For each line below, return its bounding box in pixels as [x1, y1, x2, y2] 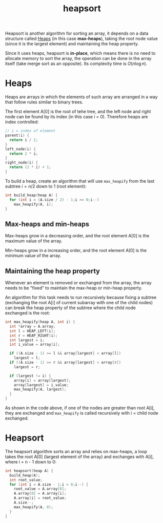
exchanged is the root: [5, 310, 50, 315]
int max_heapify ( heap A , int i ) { [5, 319, 76, 324]
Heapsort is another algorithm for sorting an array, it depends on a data [5, 30, 149, 37]
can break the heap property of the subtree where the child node [5, 305, 136, 311]
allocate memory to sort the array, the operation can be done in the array [5, 56, 152, 62]
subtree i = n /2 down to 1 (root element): [5, 183, 87, 189]
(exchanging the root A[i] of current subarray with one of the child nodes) [5, 300, 153, 305]
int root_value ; [9, 477, 42, 482]
